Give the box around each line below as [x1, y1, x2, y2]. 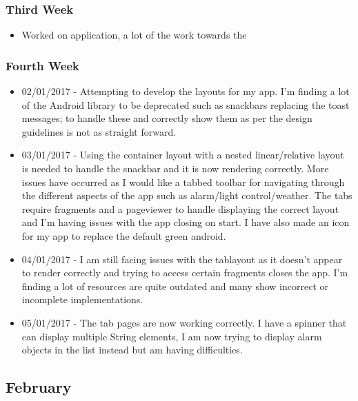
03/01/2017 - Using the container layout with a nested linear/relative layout [21, 147, 344, 162]
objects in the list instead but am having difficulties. [21, 342, 243, 357]
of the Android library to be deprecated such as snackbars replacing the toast [21, 97, 350, 112]
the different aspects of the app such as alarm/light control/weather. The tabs [21, 188, 352, 203]
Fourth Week [6, 56, 79, 74]
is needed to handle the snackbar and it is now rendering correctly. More [21, 161, 329, 175]
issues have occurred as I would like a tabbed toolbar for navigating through [21, 174, 345, 189]
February [6, 376, 72, 398]
